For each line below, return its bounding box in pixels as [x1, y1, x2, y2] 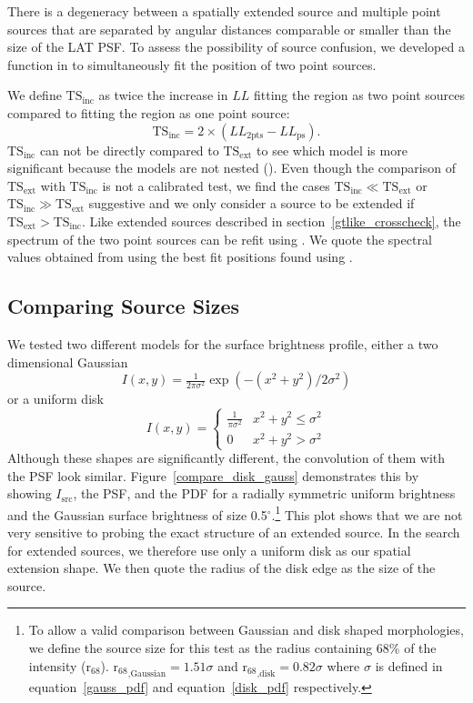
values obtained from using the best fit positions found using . [7, 247, 353, 266]
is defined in [375, 656, 443, 675]
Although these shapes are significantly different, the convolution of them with [7, 448, 446, 467]
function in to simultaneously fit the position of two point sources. [7, 55, 377, 74]
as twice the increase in [98, 85, 228, 105]
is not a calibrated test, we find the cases [102, 176, 330, 195]
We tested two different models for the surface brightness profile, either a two [7, 334, 438, 353]
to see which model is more [257, 140, 408, 159]
